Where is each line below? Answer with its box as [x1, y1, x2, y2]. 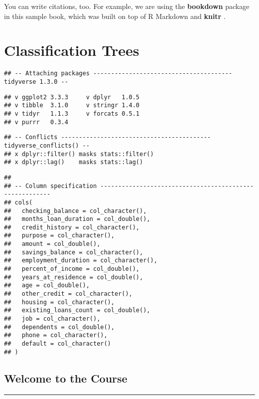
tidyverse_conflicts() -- [4, 142, 90, 149]
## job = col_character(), [4, 315, 101, 323]
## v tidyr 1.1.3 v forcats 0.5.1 [4, 110, 140, 117]
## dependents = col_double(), [4, 323, 115, 331]
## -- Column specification [4, 182, 97, 190]
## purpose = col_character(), [4, 232, 115, 239]
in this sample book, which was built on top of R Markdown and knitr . [4, 10, 226, 21]
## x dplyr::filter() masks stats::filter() [4, 150, 154, 158]
